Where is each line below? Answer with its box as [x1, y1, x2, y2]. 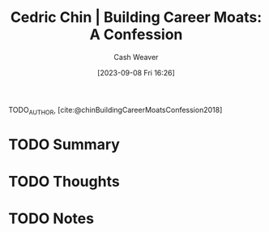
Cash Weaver [113, 52, 159, 62]
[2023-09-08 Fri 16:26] [96, 67, 176, 77]
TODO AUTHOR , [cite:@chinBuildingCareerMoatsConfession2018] [8, 105, 223, 117]
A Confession [89, 25, 183, 44]
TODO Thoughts [8, 173, 120, 191]
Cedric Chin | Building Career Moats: [10, 8, 263, 27]
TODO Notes [8, 209, 95, 228]
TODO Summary [8, 135, 120, 153]
